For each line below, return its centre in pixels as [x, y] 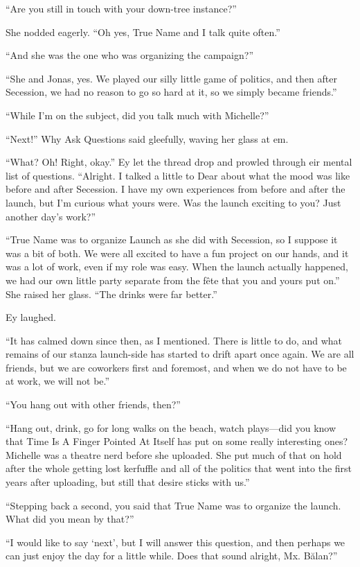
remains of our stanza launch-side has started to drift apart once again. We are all [180, 354]
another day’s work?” [51, 216]
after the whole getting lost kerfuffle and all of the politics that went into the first [179, 468]
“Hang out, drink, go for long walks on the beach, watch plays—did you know [171, 427]
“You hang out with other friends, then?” [93, 404]
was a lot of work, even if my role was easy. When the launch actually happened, [177, 267]
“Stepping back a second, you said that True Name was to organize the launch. [173, 505]
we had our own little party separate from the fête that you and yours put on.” [173, 280]
